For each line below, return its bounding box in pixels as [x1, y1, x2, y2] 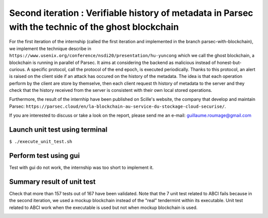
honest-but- [216, 60, 242, 66]
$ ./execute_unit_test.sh [9, 139, 72, 145]
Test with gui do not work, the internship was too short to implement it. [9, 164, 154, 171]
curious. [9, 66, 26, 72]
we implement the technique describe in [9, 45, 92, 52]
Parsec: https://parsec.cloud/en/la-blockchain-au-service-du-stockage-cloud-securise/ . [9, 103, 226, 109]
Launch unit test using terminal [9, 126, 108, 134]
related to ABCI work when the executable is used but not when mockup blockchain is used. [9, 204, 198, 211]
